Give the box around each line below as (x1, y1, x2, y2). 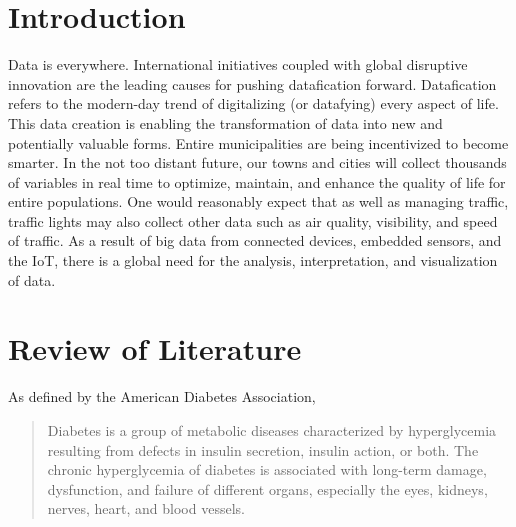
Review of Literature (8, 328, 302, 369)
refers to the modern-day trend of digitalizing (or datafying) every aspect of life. (8, 93, 499, 114)
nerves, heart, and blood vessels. (47, 498, 245, 519)
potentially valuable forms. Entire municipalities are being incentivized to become (8, 132, 509, 153)
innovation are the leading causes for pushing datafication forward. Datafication (8, 73, 497, 94)
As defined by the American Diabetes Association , (8, 386, 316, 407)
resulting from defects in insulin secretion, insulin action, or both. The (47, 439, 479, 460)
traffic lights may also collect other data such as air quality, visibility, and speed (8, 210, 498, 231)
